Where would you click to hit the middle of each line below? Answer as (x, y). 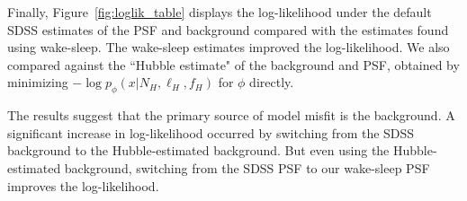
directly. (272, 82)
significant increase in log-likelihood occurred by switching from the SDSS (211, 132)
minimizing (38, 82)
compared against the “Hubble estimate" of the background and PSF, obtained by (233, 64)
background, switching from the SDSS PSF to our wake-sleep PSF (247, 167)
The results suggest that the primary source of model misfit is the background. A (231, 115)
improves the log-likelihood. (83, 185)
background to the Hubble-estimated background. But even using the (198, 150)
